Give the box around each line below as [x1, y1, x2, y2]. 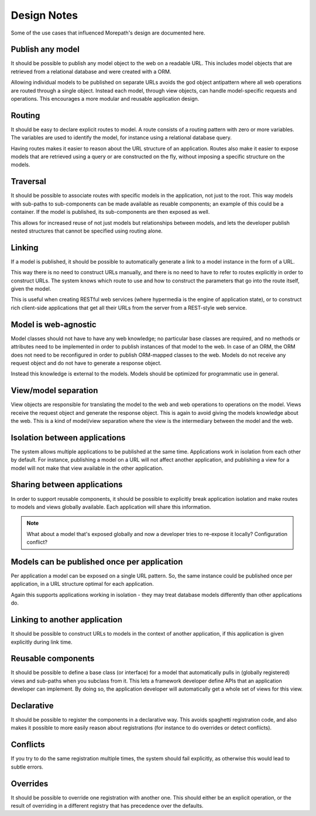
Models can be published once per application [11, 556, 183, 566]
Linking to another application [11, 615, 123, 625]
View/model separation [11, 385, 98, 395]
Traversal [11, 176, 46, 187]
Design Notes [11, 9, 78, 22]
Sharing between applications [11, 480, 123, 490]
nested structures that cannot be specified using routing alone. [11, 227, 163, 234]
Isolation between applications [11, 432, 126, 442]
